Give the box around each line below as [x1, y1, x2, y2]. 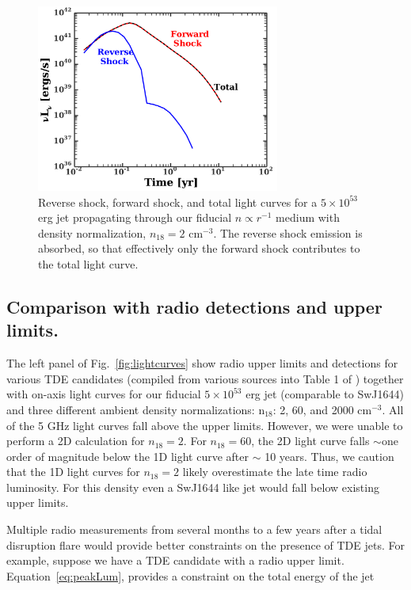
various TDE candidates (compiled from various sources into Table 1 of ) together [6, 370, 404, 386]
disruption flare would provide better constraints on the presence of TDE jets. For [6, 536, 405, 553]
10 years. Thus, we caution [264, 447, 394, 464]
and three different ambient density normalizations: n [6, 401, 265, 417]
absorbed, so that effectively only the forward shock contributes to [38, 240, 360, 257]
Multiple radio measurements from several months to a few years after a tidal [6, 521, 382, 538]
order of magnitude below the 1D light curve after [6, 447, 249, 464]
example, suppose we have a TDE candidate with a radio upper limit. [6, 552, 344, 569]
